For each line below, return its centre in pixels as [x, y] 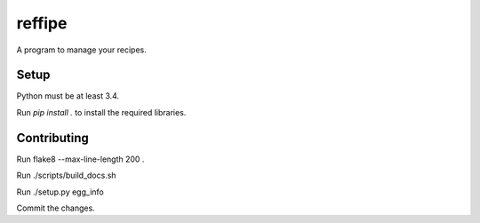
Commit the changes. [56, 208]
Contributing [52, 138]
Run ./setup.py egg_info [60, 192]
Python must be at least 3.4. [68, 96]
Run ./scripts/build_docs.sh [66, 175]
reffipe [42, 23]
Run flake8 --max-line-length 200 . [80, 159]
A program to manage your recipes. [81, 50]
